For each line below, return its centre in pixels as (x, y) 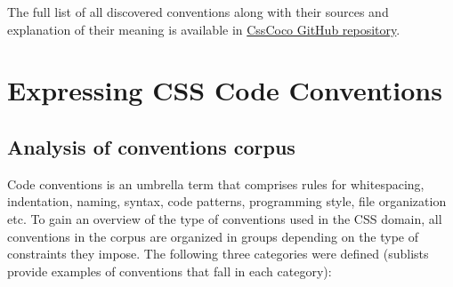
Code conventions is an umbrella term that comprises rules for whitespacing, (216, 183)
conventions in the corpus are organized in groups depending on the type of (213, 236)
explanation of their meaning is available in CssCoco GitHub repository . (204, 29)
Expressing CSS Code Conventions (225, 90)
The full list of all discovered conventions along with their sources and (198, 12)
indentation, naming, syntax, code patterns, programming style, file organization (227, 201)
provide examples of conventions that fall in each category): (170, 271)
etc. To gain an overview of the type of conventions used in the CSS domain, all (225, 218)
